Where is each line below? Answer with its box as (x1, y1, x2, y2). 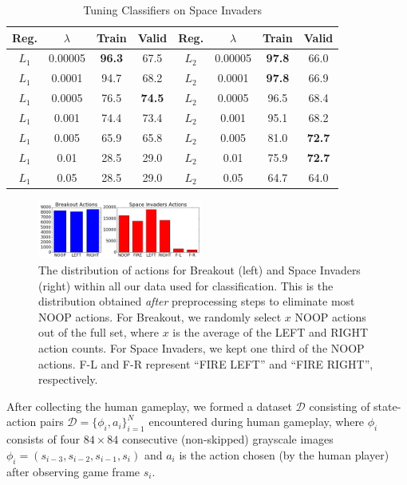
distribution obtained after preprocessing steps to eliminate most (38, 293, 355, 310)
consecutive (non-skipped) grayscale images (121, 431, 334, 448)
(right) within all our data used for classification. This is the (38, 277, 334, 294)
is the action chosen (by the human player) (179, 446, 389, 463)
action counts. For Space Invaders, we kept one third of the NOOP (38, 340, 365, 357)
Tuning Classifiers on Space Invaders (83, 2, 262, 18)
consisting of (309, 397, 370, 414)
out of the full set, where (38, 324, 160, 341)
